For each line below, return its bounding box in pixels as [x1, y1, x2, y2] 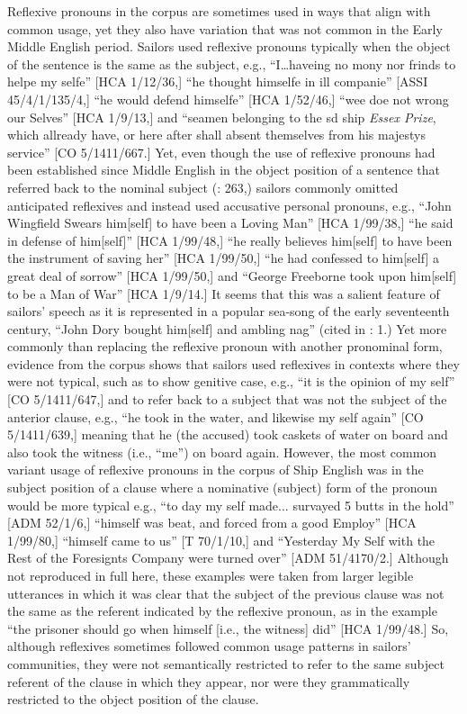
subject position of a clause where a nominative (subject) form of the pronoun [7, 478, 438, 497]
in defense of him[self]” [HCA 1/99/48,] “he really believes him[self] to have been [7, 230, 453, 249]
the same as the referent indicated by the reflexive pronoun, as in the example [7, 601, 437, 620]
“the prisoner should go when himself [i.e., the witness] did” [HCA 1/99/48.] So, [7, 619, 449, 637]
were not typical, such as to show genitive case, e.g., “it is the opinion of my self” [7, 372, 455, 391]
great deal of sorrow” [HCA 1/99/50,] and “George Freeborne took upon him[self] [7, 266, 457, 285]
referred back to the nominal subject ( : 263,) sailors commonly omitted [7, 177, 399, 196]
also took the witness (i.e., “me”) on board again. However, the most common [7, 442, 437, 461]
